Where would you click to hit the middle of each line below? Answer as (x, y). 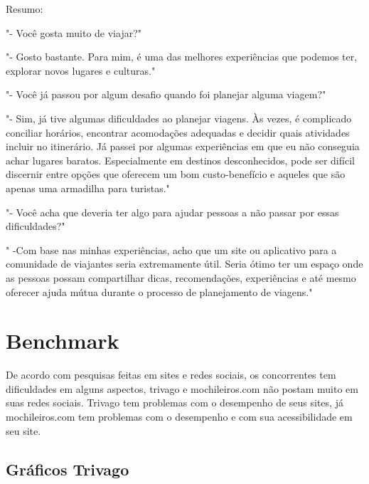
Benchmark (63, 341)
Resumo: (25, 9)
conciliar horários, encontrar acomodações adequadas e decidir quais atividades (178, 132)
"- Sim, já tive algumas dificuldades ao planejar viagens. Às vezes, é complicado (179, 118)
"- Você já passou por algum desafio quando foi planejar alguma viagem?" (166, 94)
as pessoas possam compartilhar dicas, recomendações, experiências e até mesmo (181, 277)
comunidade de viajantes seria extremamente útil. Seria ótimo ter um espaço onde (184, 264)
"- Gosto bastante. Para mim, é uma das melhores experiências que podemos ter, (182, 57)
